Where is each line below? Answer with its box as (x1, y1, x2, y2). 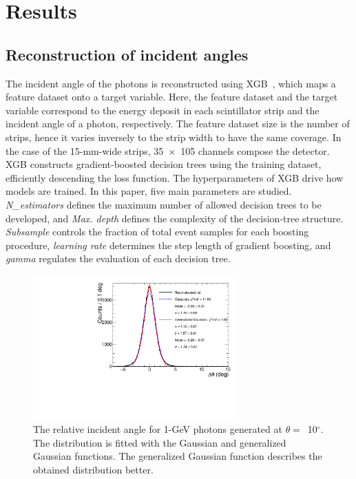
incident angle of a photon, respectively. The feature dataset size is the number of (6, 116, 350, 131)
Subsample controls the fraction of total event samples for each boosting (6, 224, 309, 239)
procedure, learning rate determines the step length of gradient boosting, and (6, 237, 331, 252)
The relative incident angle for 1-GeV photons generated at (33, 422, 282, 436)
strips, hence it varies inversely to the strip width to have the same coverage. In (6, 129, 342, 144)
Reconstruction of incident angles (6, 43, 249, 65)
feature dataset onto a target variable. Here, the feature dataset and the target (6, 89, 338, 104)
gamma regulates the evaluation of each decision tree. (6, 251, 231, 266)
